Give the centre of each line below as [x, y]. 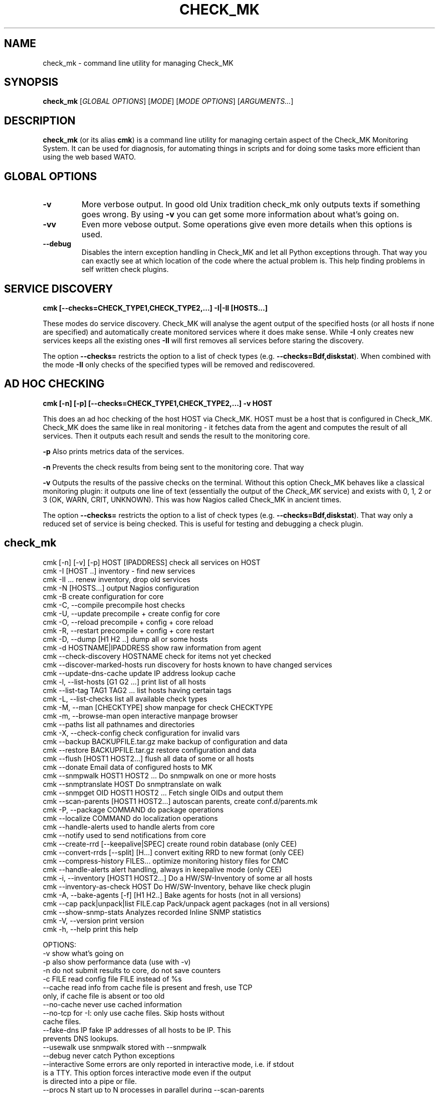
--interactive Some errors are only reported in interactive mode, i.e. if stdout [168, 1064]
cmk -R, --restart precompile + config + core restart [129, 630]
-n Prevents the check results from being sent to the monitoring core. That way [173, 467]
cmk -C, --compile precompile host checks [114, 605]
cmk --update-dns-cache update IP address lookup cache [139, 673]
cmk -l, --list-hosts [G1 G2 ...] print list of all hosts [124, 681]
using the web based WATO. [89, 157]
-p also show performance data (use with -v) [117, 962]
